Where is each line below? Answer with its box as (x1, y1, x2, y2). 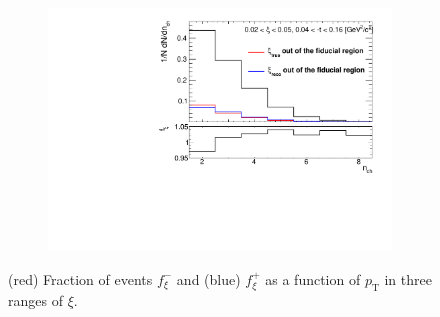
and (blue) (176, 268, 241, 289)
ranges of (8, 290, 63, 311)
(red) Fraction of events (8, 268, 153, 289)
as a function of (265, 268, 361, 289)
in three (384, 268, 432, 289)
